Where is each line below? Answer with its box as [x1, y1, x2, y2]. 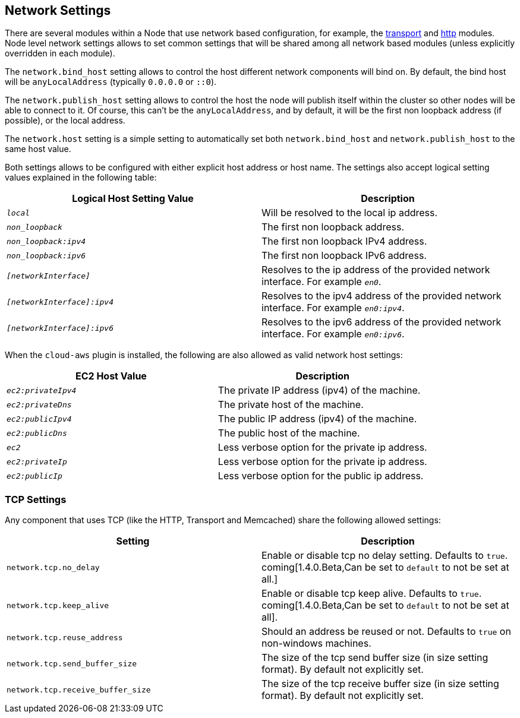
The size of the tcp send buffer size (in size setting [261, 651, 489, 664]
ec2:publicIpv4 [7, 414, 72, 423]
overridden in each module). [5, 48, 115, 59]
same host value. [5, 144, 71, 154]
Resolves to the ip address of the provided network [261, 264, 490, 276]
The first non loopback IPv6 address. [261, 249, 427, 262]
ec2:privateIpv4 [7, 385, 77, 395]
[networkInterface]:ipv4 [7, 297, 114, 306]
